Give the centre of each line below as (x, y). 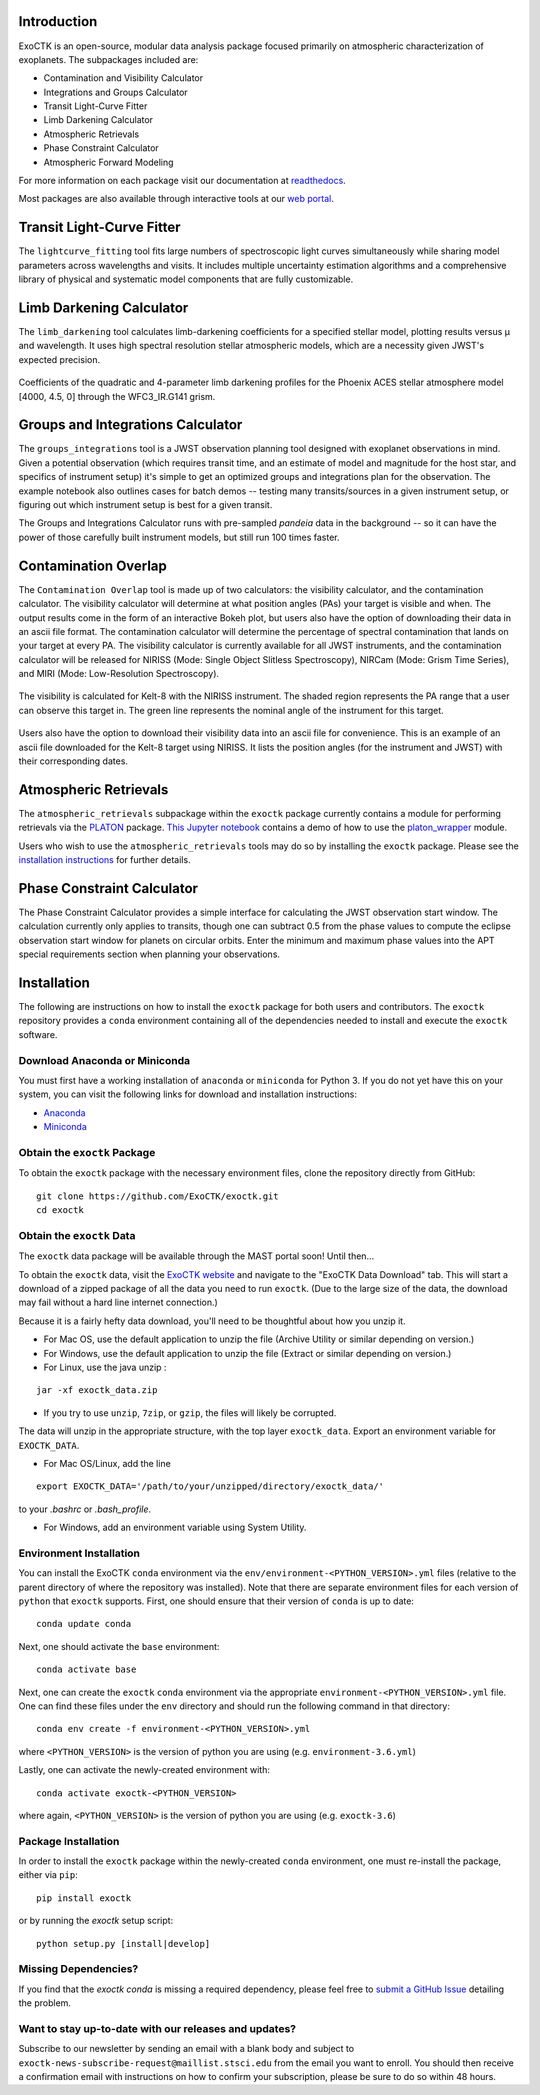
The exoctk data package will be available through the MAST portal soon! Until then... (196, 1256)
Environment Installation (79, 1553)
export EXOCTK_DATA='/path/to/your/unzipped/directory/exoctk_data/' (210, 1486)
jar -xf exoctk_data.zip (97, 1390)
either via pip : (48, 1875)
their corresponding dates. (73, 761)
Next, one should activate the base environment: (119, 1646)
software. (38, 1034)
